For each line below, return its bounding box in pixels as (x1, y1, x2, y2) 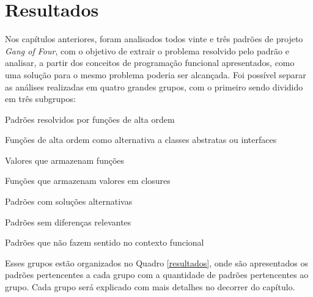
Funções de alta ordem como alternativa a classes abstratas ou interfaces (5, 133, 277, 146)
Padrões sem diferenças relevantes (5, 215, 131, 228)
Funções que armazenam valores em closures (5, 174, 171, 187)
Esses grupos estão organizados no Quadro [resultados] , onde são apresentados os (5, 256, 308, 269)
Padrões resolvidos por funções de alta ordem (5, 112, 175, 125)
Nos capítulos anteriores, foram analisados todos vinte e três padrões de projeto (5, 32, 303, 45)
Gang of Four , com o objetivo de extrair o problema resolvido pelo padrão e (5, 44, 289, 57)
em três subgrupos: (5, 92, 76, 105)
